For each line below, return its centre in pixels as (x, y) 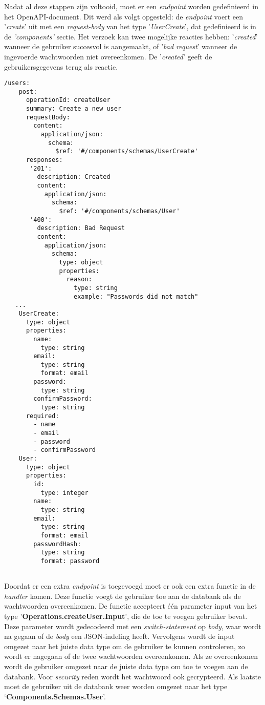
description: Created (74, 177)
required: (42, 416)
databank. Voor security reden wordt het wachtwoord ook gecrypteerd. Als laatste (133, 676)
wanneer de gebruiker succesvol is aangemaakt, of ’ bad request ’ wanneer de (121, 46)
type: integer (64, 493)
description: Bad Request (81, 228)
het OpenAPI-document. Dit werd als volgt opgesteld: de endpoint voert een (124, 16)
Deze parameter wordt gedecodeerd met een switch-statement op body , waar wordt (133, 626)
